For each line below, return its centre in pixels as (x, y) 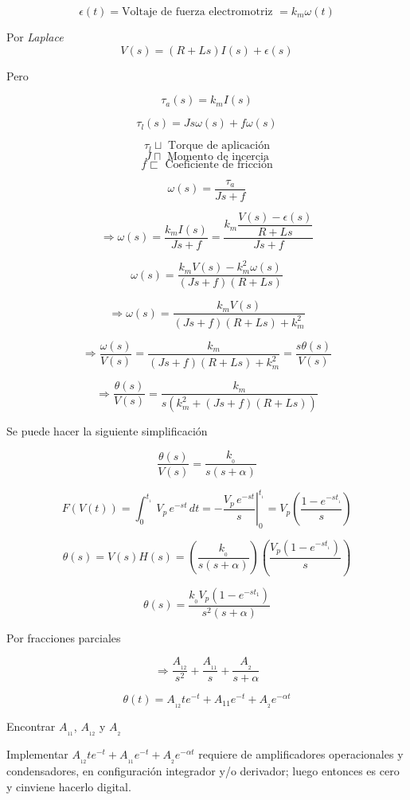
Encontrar (31, 726)
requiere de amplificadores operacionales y (301, 754)
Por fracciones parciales (64, 637)
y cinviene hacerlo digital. (69, 786)
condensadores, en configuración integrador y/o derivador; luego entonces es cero (203, 770)
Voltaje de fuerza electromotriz (197, 12)
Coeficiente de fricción (219, 164)
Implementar (37, 754)
